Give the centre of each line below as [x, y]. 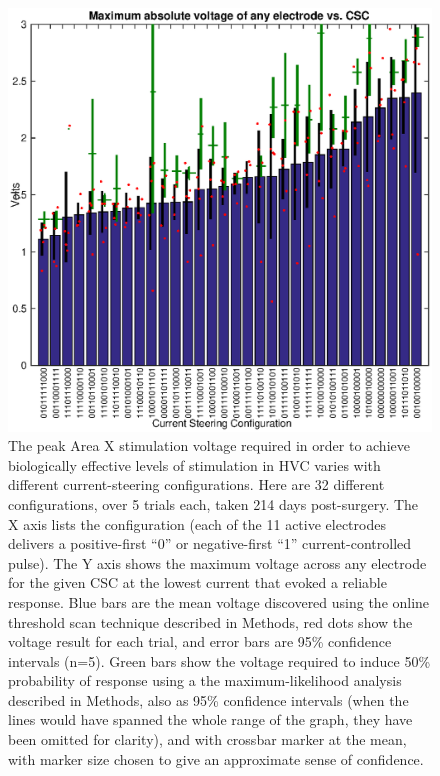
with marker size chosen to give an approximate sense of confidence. [216, 758]
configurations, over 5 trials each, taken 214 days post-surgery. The [213, 503]
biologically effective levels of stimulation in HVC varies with [194, 464]
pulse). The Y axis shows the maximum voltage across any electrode [217, 562]
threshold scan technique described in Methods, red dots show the [210, 621]
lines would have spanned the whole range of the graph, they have [210, 719]
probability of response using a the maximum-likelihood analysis [205, 680]
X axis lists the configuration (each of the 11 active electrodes [197, 523]
